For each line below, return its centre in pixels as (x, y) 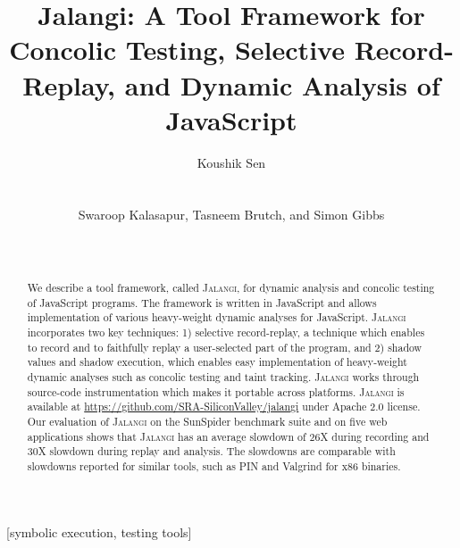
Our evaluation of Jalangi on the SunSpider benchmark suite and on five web (207, 421)
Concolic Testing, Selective (177, 50)
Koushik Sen (231, 162)
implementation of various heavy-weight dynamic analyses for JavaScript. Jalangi (217, 317)
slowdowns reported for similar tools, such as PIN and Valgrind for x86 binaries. (214, 465)
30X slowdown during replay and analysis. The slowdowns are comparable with (211, 451)
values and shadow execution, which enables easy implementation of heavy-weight (217, 362)
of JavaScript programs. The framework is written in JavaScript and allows (202, 302)
